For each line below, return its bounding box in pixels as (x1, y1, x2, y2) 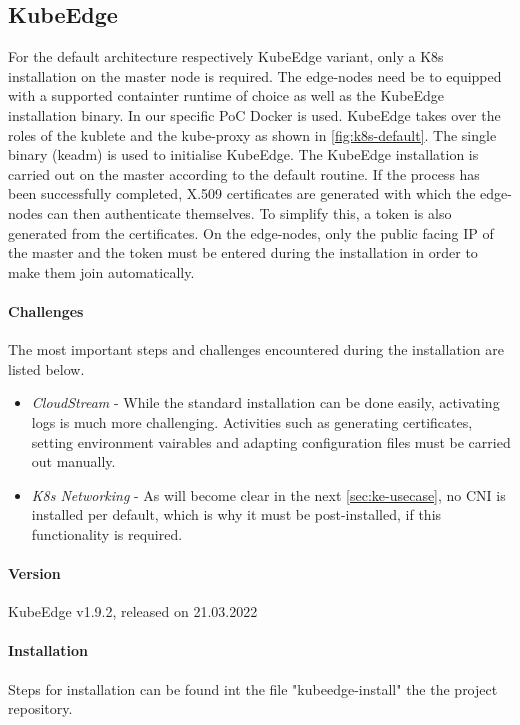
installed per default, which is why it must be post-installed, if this (31, 504, 442, 525)
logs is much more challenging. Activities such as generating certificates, (31, 411, 473, 432)
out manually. (31, 451, 116, 472)
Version (8, 563, 61, 584)
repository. (8, 698, 73, 719)
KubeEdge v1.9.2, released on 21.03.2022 (8, 601, 258, 622)
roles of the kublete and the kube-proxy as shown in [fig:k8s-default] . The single (8, 124, 497, 145)
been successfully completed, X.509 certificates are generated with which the (8, 183, 476, 204)
